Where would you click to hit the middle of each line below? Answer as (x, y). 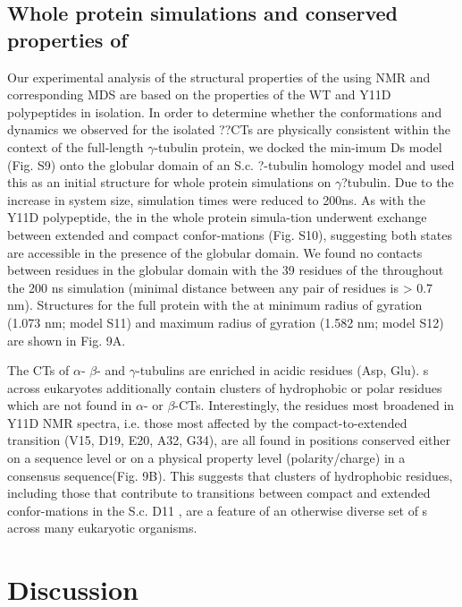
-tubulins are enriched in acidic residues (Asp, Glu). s (282, 370)
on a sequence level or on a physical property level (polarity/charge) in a (206, 458)
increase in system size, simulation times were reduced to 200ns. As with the (217, 199)
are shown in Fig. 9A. (67, 340)
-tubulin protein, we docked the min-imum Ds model (298, 146)
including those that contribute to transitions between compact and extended (219, 493)
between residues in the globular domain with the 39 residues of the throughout (226, 270)
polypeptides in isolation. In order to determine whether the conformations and (225, 111)
